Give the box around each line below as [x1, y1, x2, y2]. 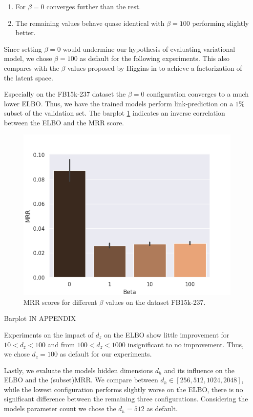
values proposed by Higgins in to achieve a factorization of [67, 62, 242, 73]
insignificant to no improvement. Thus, [127, 339, 244, 349]
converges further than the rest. [46, 1, 141, 11]
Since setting [4, 43, 42, 54]
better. [15, 27, 36, 38]
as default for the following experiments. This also [80, 53, 230, 63]
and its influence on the [164, 365, 235, 375]
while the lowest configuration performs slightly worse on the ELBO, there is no [4, 384, 243, 394]
